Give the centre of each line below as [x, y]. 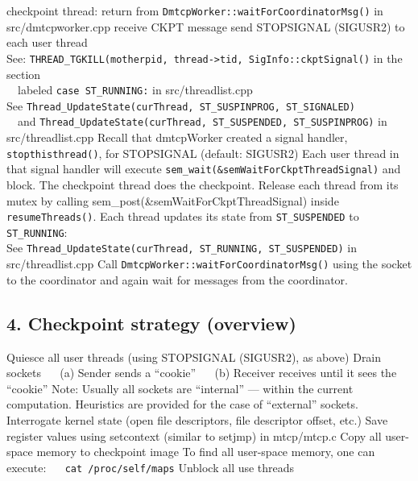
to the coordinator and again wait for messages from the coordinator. [177, 279]
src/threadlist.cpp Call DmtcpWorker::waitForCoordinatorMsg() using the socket [209, 264]
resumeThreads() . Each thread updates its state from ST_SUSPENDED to [183, 216]
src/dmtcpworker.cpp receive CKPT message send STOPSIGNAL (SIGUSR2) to [206, 26]
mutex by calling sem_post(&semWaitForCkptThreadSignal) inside [173, 200]
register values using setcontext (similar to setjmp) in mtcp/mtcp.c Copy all [194, 435]
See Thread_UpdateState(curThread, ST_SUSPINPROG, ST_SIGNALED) [181, 105]
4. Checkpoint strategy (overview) [151, 323]
